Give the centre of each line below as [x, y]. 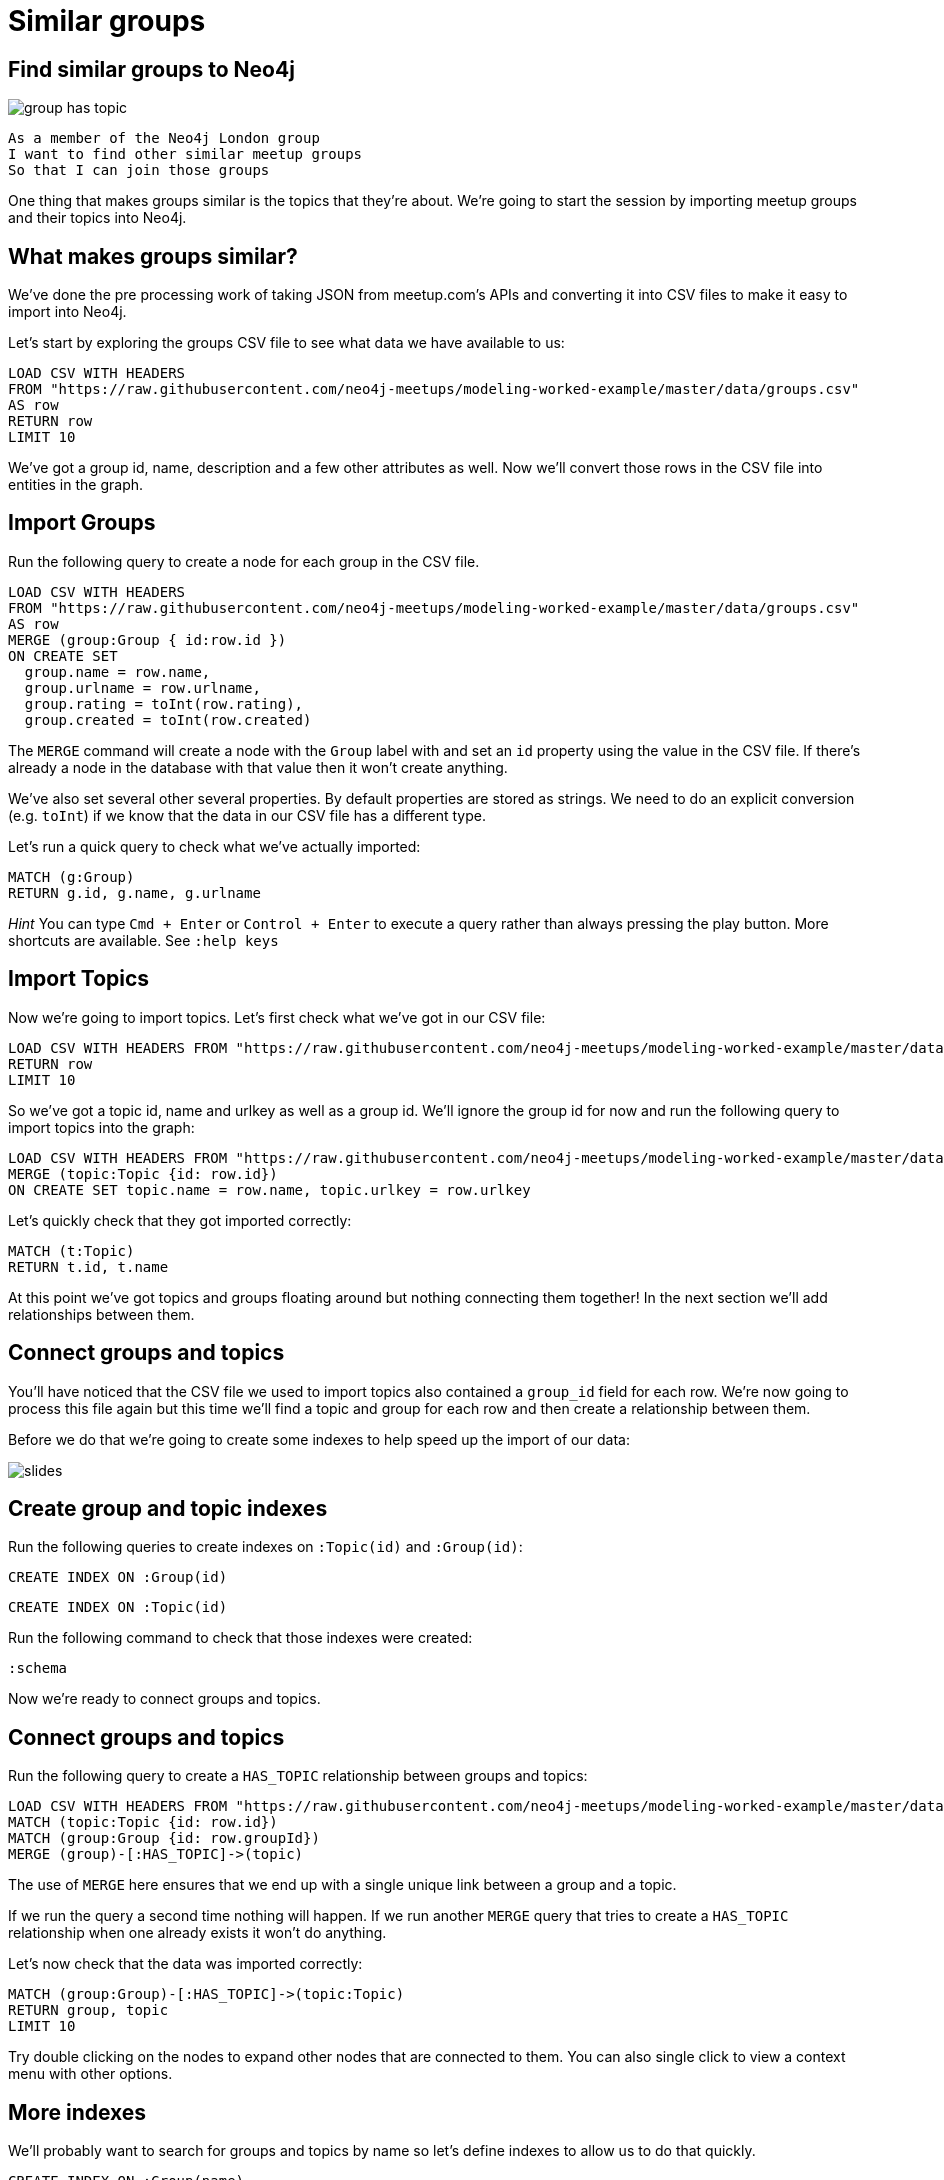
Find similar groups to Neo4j [151, 69]
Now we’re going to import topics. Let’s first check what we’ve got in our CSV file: [277, 1017]
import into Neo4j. [67, 312]
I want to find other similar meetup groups [185, 154]
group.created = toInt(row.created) [168, 719]
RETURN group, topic [88, 2010]
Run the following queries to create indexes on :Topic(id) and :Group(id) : [265, 1547]
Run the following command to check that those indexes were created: [240, 1638]
